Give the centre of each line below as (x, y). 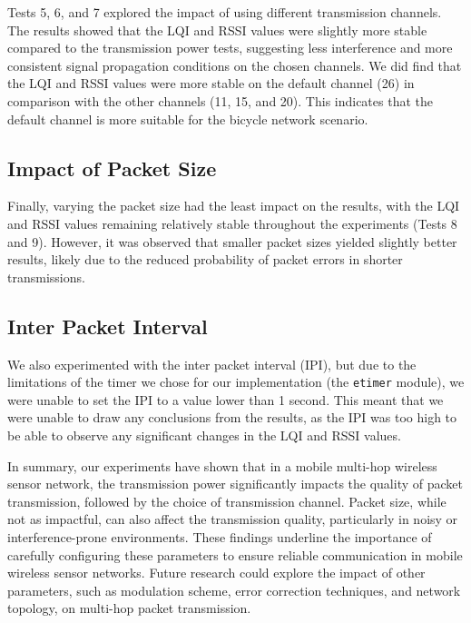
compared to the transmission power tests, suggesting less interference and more (230, 48)
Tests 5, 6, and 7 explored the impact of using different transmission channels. (225, 12)
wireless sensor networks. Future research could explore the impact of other (216, 573)
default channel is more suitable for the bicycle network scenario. (188, 119)
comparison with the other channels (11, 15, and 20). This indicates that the (220, 100)
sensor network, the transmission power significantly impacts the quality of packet (235, 484)
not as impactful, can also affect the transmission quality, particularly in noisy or (233, 519)
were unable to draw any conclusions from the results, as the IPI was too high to (232, 417)
